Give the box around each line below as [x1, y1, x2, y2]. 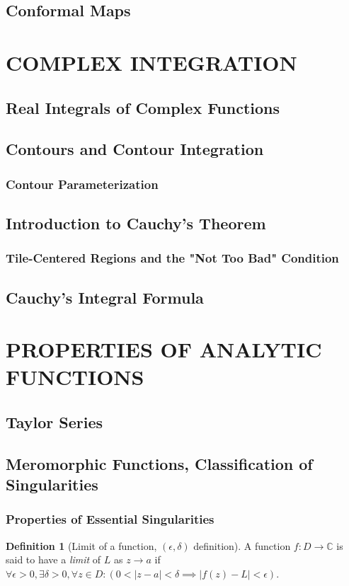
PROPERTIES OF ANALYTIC [6, 335, 322, 364]
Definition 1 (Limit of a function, [6, 538, 157, 553]
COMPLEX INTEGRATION [6, 47, 297, 76]
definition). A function [193, 538, 291, 553]
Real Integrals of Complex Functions [6, 96, 280, 118]
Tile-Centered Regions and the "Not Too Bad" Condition [6, 249, 339, 267]
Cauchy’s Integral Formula [6, 286, 204, 308]
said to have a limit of [6, 552, 101, 567]
